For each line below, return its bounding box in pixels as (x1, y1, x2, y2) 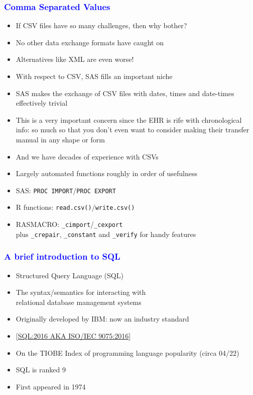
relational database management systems (16, 296, 142, 307)
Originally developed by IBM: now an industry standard (16, 313, 189, 324)
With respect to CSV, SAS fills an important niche (16, 71, 173, 81)
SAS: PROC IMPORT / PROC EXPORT (16, 185, 116, 195)
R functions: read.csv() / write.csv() (16, 202, 135, 212)
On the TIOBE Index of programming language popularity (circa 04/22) (16, 347, 239, 358)
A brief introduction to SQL (4, 250, 120, 263)
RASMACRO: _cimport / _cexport (16, 219, 123, 229)
